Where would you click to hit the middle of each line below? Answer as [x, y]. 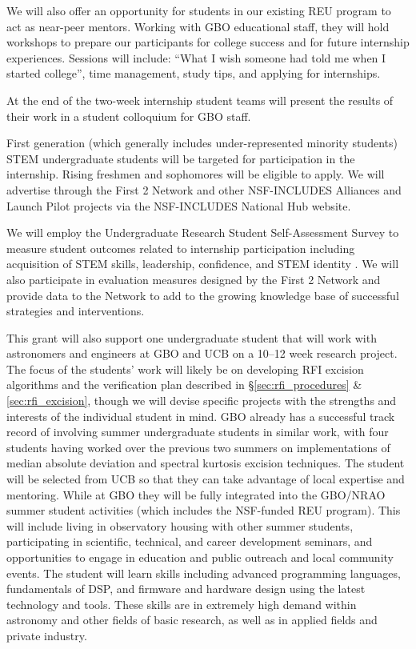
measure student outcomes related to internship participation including [181, 248]
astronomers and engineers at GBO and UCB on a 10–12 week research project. [202, 353]
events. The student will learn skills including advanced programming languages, [204, 573]
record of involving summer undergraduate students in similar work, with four [198, 432]
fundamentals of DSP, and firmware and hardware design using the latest [186, 589]
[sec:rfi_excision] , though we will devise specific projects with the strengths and [202, 401]
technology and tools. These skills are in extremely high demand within [182, 604]
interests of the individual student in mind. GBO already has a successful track [201, 416]
